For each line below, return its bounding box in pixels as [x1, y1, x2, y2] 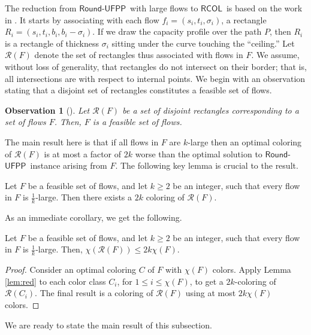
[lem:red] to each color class [5, 275, 106, 287]
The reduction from [5, 2, 77, 14]
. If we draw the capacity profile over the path [92, 25, 262, 38]
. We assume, [251, 48, 300, 61]
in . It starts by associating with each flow [5, 13, 159, 26]
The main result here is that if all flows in [5, 135, 159, 148]
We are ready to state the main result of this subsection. [5, 318, 212, 331]
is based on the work [226, 2, 303, 14]
